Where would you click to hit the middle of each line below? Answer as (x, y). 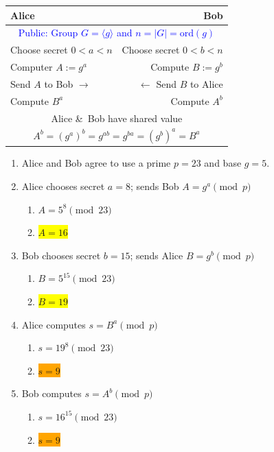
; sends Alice (157, 255)
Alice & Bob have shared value (117, 118)
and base (223, 163)
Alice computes (54, 324)
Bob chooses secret (61, 255)
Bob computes (52, 393)
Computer (32, 67)
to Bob (59, 83)
